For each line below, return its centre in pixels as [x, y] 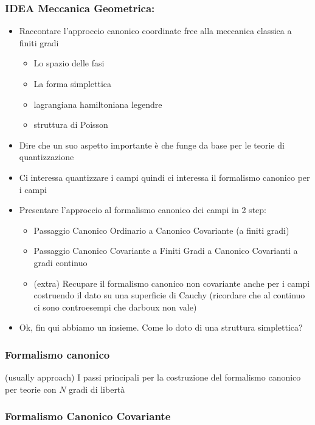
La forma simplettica [73, 83]
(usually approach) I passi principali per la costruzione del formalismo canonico [153, 377]
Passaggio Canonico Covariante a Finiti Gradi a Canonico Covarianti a [166, 251]
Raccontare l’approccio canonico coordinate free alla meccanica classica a [155, 31]
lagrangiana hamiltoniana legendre [98, 104]
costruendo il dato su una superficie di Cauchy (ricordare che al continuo [169, 295]
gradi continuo [61, 262]
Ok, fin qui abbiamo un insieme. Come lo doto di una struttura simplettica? [161, 327]
